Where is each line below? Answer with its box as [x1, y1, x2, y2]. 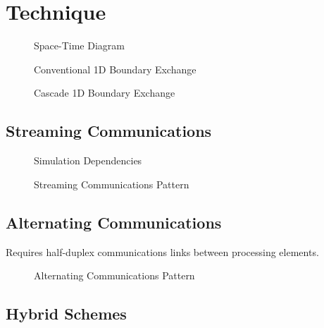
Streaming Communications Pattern [34, 176, 189, 191]
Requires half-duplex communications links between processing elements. [6, 244, 319, 259]
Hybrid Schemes [6, 303, 127, 324]
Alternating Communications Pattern [34, 268, 195, 283]
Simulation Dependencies [34, 153, 142, 168]
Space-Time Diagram [34, 38, 125, 53]
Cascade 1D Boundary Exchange [34, 85, 175, 100]
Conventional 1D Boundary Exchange [34, 61, 197, 76]
